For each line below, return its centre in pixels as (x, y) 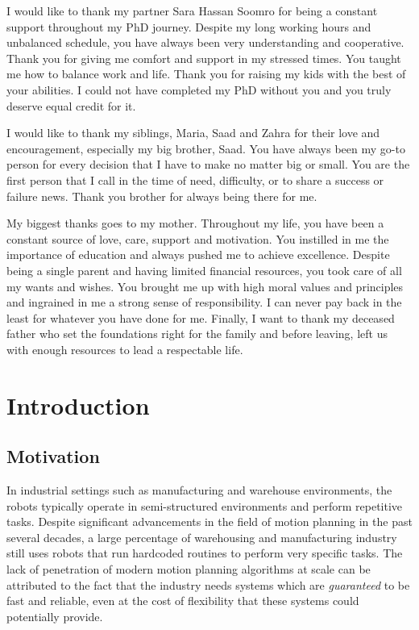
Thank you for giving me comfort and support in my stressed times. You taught (204, 58)
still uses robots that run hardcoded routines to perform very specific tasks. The (205, 553)
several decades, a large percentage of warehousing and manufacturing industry (202, 537)
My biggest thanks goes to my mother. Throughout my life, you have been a (195, 223)
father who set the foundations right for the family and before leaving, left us (197, 334)
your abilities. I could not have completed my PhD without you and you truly (199, 89)
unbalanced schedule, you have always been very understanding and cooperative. (205, 42)
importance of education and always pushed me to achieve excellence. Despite (198, 255)
